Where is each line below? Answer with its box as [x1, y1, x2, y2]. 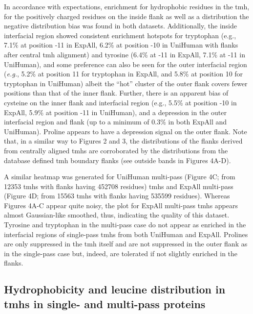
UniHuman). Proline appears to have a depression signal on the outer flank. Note [4, 126, 247, 136]
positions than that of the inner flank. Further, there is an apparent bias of [4, 88, 229, 98]
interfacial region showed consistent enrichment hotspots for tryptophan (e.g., [4, 30, 236, 40]
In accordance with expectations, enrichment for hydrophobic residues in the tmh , [4, 1, 250, 11]
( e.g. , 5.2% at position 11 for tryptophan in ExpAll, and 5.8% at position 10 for [4, 69, 243, 79]
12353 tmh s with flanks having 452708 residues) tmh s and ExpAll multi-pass [4, 181, 233, 191]
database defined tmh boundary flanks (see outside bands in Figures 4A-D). [4, 155, 231, 165]
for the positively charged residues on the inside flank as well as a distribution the [4, 11, 249, 21]
